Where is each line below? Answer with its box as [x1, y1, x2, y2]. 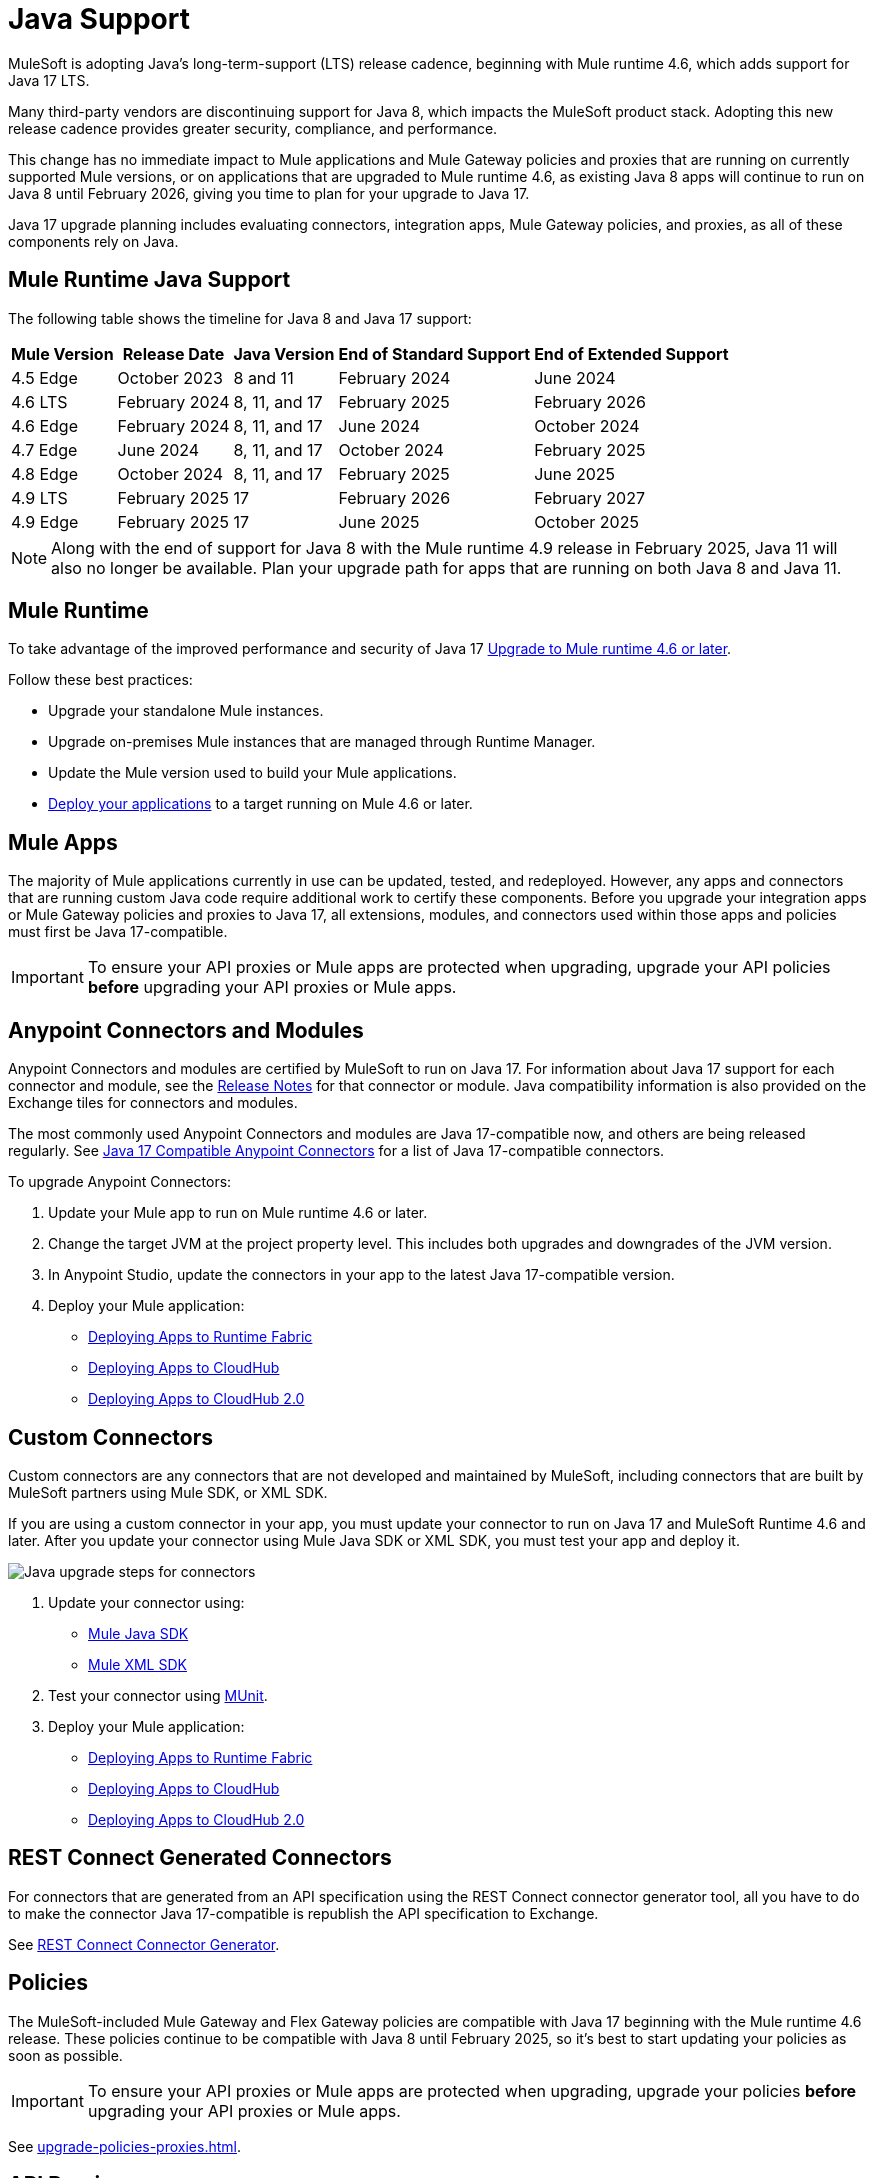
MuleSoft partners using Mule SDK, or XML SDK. [8, 1483, 328, 1501]
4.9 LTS [11, 487, 68, 508]
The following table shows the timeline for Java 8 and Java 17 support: [8, 309, 472, 327]
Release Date [122, 343, 225, 364]
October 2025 [534, 511, 639, 532]
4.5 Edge [11, 367, 78, 388]
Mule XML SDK [88, 1655, 187, 1673]
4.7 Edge [11, 439, 78, 460]
